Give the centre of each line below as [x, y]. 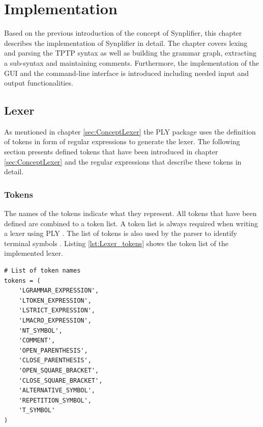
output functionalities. [39, 83]
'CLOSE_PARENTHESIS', [55, 361]
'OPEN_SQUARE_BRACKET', [59, 370]
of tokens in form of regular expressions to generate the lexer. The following [122, 141]
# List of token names [42, 271]
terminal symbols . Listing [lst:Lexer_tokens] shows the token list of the [116, 243]
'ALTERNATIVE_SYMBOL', [57, 391]
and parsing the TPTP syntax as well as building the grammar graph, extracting [130, 53]
